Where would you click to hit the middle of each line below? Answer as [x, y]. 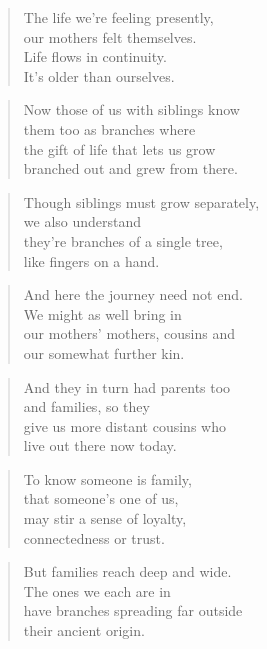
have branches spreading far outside [133, 610]
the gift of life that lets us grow [119, 148]
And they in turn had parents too [127, 386]
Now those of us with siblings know [131, 109]
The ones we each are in [97, 590]
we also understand [82, 221]
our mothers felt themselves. [110, 36]
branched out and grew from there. [130, 168]
